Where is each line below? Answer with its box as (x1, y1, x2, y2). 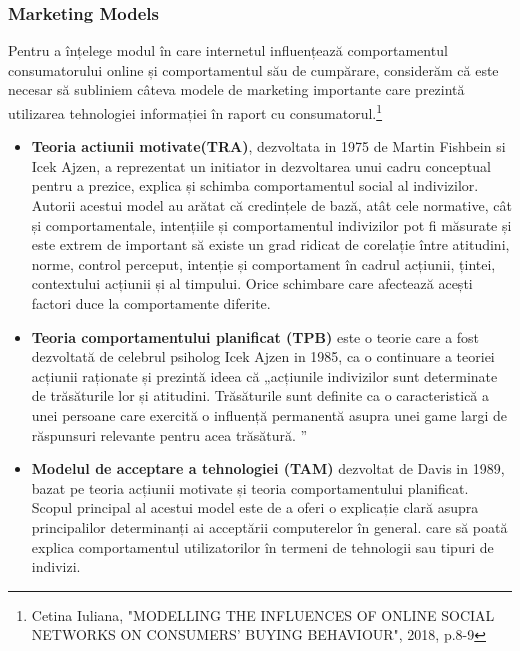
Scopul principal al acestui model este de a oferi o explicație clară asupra (31, 497, 479, 518)
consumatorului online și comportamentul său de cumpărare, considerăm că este (8, 59, 499, 80)
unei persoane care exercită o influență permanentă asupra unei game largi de (31, 404, 508, 425)
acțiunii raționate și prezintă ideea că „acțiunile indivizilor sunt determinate (31, 365, 498, 386)
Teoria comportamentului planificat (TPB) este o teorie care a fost (31, 326, 480, 347)
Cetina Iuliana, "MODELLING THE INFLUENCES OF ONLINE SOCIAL (31, 604, 495, 625)
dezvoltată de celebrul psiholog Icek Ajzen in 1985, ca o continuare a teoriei (31, 346, 495, 367)
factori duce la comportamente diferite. (31, 293, 271, 313)
